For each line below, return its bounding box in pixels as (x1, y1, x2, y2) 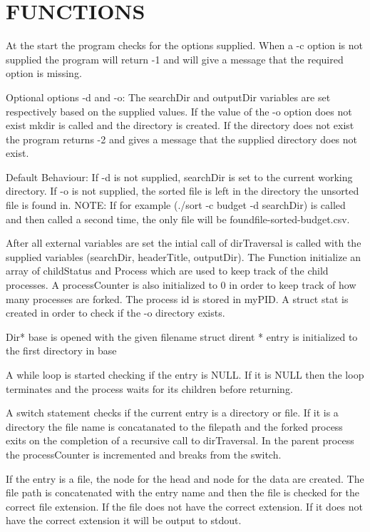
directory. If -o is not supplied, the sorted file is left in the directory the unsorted (6, 183, 359, 198)
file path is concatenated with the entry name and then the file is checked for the (6, 485, 360, 500)
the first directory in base (6, 343, 117, 358)
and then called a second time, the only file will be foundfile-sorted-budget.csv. (6, 211, 350, 226)
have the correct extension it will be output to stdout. (6, 513, 242, 528)
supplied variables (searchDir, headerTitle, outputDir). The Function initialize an (6, 249, 361, 264)
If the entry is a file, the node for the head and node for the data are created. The (6, 471, 364, 486)
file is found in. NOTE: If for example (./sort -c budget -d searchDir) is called (6, 198, 346, 213)
